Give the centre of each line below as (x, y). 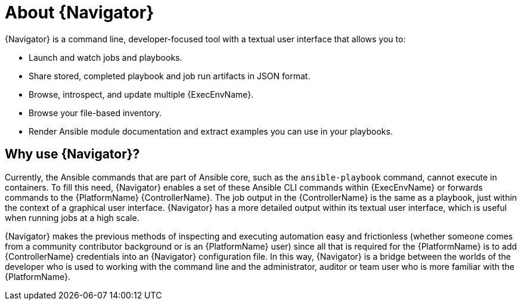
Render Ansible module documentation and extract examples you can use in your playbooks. (211, 131)
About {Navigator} (80, 13)
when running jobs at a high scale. (72, 217)
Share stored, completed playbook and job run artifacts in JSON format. (170, 76)
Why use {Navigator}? (72, 154)
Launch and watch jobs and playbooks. (106, 57)
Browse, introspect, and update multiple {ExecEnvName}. (141, 94)
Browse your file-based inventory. (95, 113)
